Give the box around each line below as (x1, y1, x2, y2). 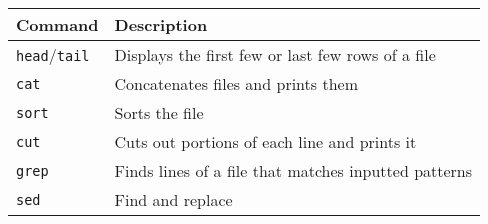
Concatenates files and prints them (114, 72, 358, 95)
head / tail (16, 43, 90, 66)
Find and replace (114, 188, 233, 211)
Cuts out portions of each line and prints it (114, 130, 417, 153)
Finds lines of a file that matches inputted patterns (114, 159, 473, 182)
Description (114, 13, 208, 36)
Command (16, 13, 99, 36)
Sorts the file (114, 101, 204, 124)
